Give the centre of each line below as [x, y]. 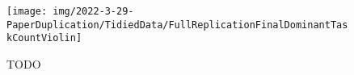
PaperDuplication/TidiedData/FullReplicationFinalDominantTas [177, 25]
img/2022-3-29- [93, 11]
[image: [27, 11]
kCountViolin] [44, 38]
